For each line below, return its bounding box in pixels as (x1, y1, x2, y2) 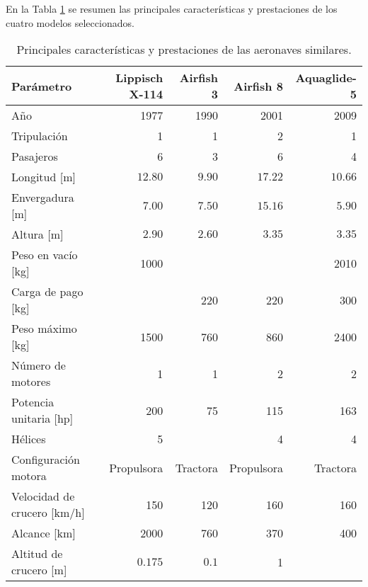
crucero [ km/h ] (11, 504, 85, 521)
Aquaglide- (295, 69, 357, 86)
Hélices (11, 431, 46, 448)
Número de (11, 357, 66, 374)
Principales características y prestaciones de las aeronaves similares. (16, 41, 352, 58)
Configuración (11, 451, 80, 468)
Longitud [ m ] (11, 169, 76, 186)
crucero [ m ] (11, 562, 67, 579)
